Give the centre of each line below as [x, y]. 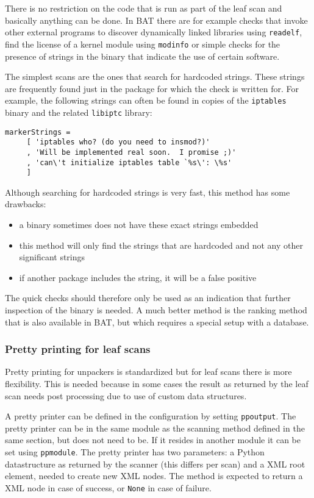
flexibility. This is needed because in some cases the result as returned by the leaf [157, 384]
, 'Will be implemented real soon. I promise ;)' [131, 152]
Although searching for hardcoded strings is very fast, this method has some [148, 192]
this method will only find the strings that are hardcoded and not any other [161, 245]
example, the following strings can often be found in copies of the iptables [146, 100]
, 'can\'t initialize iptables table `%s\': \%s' [129, 162]
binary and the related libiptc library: [79, 112]
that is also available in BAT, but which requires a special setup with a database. [157, 322]
